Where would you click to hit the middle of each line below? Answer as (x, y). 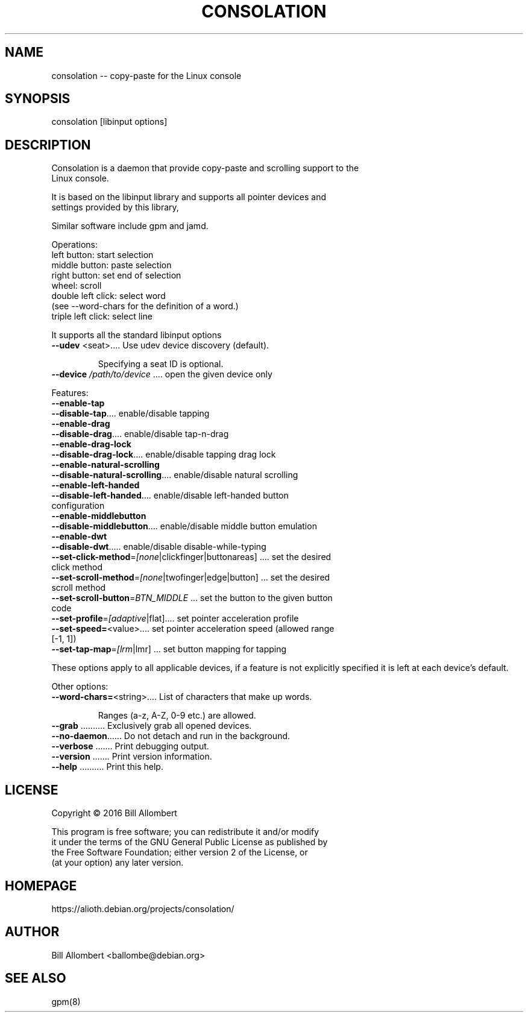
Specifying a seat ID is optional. (161, 364)
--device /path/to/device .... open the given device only (162, 374)
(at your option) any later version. (118, 863)
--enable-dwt (79, 537)
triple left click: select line (102, 316)
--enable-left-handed (96, 485)
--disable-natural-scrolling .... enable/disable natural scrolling (175, 475)
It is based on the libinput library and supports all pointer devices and (189, 197)
